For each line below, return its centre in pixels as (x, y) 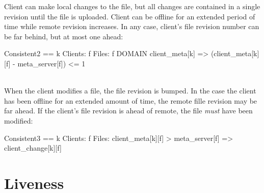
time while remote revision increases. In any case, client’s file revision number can (132, 26)
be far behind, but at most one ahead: (64, 36)
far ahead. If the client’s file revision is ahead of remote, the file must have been (128, 111)
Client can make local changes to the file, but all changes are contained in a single (132, 6)
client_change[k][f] (33, 148)
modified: (19, 120)
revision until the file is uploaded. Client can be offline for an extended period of (130, 16)
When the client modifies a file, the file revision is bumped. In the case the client (130, 91)
